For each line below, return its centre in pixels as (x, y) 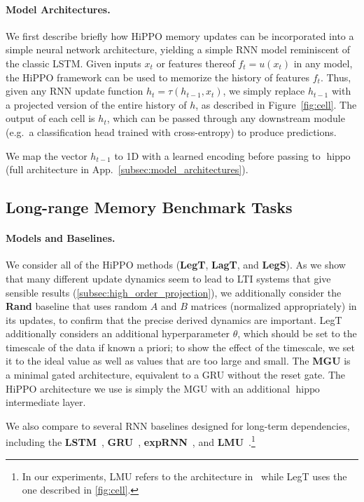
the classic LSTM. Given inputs (73, 63)
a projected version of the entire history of (96, 104)
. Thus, (336, 77)
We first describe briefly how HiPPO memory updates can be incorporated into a (180, 35)
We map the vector (47, 155)
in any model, (323, 63)
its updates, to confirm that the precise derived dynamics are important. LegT (174, 319)
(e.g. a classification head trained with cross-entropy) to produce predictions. (171, 131)
